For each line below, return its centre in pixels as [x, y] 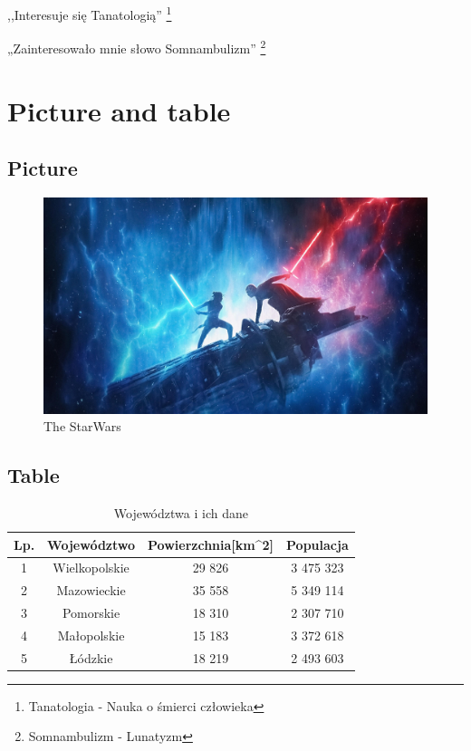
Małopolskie [91, 635]
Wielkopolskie [91, 568]
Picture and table [119, 110]
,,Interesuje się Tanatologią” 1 [90, 13]
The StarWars [82, 426]
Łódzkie [91, 657]
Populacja [317, 544]
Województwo [91, 544]
